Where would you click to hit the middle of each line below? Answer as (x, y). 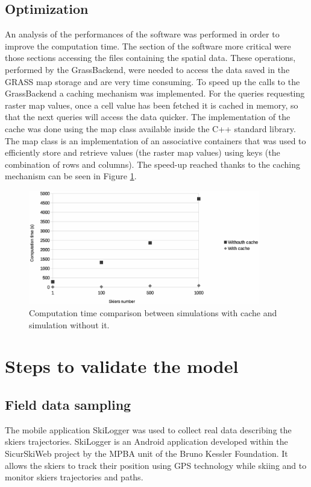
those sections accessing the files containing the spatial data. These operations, (150, 58)
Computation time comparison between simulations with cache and (153, 313)
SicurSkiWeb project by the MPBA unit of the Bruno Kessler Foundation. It (146, 454)
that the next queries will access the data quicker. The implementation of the (148, 117)
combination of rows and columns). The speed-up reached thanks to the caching (152, 164)
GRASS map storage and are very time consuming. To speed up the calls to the (152, 81)
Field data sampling (68, 405)
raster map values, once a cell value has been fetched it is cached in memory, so (152, 105)
